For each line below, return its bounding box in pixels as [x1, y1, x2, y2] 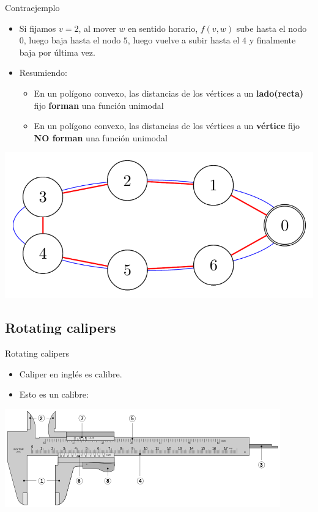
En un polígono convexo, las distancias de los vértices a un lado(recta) [34, 86, 304, 99]
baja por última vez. [19, 45, 95, 58]
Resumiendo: [19, 66, 67, 79]
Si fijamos [19, 21, 56, 34]
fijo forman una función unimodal [34, 98, 164, 111]
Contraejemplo [5, 1, 60, 13]
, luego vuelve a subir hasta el [127, 34, 240, 46]
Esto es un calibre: [19, 388, 89, 401]
